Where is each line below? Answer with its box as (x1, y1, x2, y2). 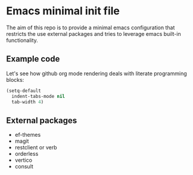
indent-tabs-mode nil (11, 93, 66, 99)
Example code (6, 54, 60, 64)
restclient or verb (14, 144, 57, 151)
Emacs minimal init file (6, 4, 120, 18)
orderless (14, 151, 39, 158)
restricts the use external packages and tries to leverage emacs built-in (6, 30, 181, 37)
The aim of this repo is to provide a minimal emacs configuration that (6, 24, 175, 31)
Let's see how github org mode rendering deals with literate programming (6, 70, 188, 77)
